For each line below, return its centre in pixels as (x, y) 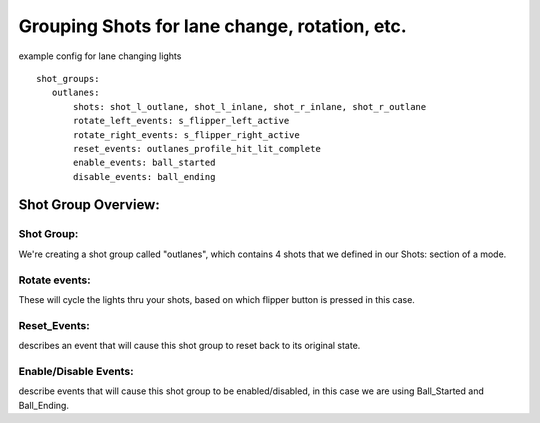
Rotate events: (54, 280)
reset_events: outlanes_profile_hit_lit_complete (197, 148)
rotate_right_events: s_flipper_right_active (186, 134)
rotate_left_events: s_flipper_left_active (181, 121)
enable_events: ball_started (144, 163)
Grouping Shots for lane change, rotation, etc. (212, 26)
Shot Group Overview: (89, 205)
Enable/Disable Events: (76, 371)
